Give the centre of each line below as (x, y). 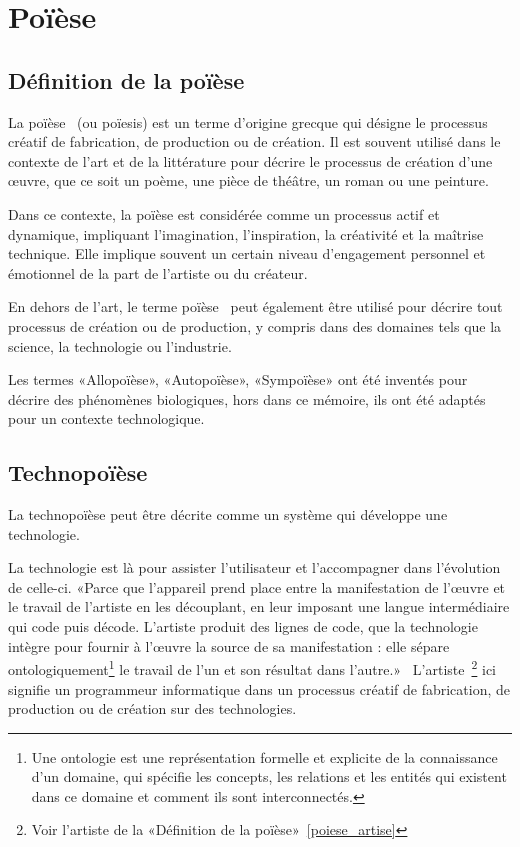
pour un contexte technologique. (106, 418)
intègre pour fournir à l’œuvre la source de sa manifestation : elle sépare (229, 645)
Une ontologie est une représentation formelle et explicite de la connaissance (264, 756)
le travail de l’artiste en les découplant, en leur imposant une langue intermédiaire (259, 606)
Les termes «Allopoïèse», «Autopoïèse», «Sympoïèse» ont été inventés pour (238, 379)
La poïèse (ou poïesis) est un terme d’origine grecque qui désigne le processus (248, 121)
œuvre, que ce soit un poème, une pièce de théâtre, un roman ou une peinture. (248, 180)
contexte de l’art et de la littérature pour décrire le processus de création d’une (250, 160)
